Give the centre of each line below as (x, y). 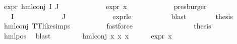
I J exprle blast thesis (122, 16)
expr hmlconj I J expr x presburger (105, 6)
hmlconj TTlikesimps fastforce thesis (107, 26)
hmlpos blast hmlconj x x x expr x (88, 35)
